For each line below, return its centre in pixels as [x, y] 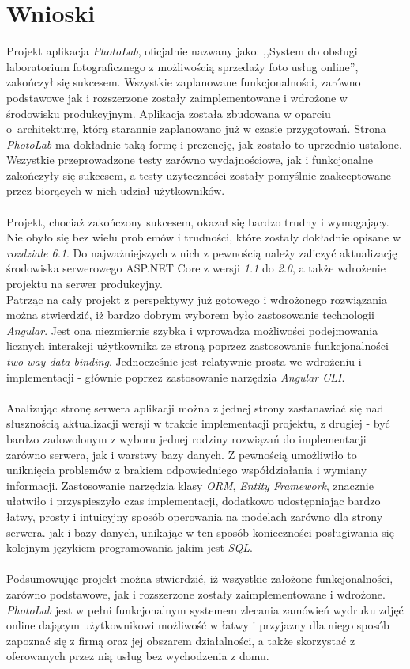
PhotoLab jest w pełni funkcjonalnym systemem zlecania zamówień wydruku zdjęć [205, 609]
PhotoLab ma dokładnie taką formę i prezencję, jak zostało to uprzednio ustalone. [204, 144]
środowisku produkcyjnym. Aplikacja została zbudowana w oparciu [169, 113]
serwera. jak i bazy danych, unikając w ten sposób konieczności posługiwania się [200, 532]
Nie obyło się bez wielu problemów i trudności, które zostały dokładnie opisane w [204, 237]
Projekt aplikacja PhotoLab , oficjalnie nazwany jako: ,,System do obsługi [182, 51]
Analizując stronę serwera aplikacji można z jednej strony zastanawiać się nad [195, 407]
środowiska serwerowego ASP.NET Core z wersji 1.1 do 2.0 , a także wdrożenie [196, 268]
